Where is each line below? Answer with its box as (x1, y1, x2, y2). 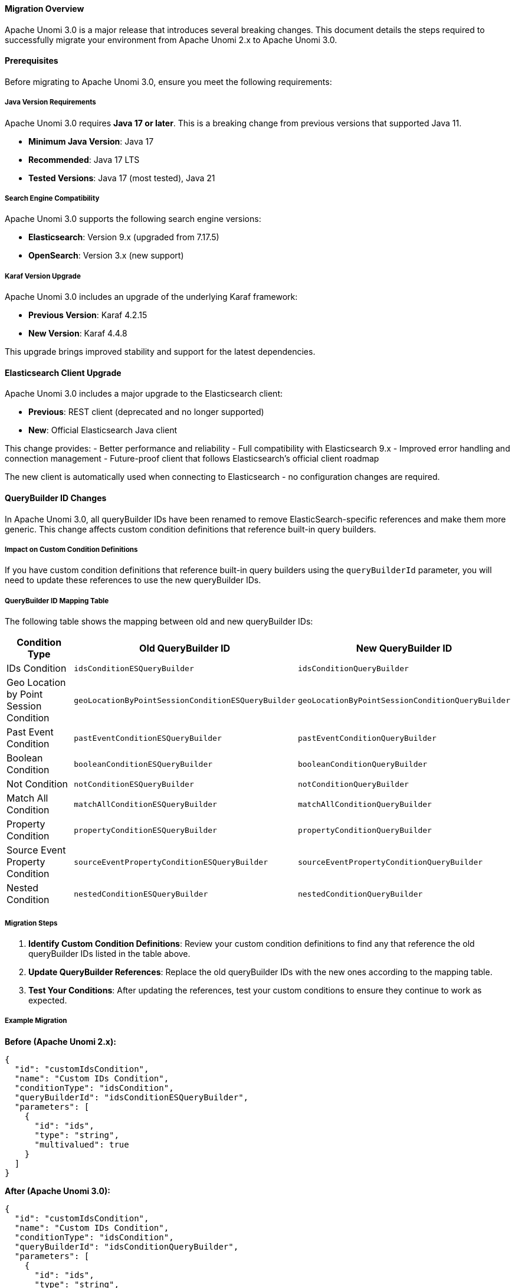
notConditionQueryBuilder (297, 779, 409, 789)
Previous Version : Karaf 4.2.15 (28, 310, 147, 321)
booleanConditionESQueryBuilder (74, 759, 213, 769)
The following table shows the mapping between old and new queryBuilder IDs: (5, 616, 313, 627)
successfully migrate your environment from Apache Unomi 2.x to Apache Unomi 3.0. (5, 34, 337, 45)
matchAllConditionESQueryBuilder (74, 799, 217, 809)
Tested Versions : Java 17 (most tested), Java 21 (28, 172, 215, 183)
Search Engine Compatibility (5, 194, 100, 202)
